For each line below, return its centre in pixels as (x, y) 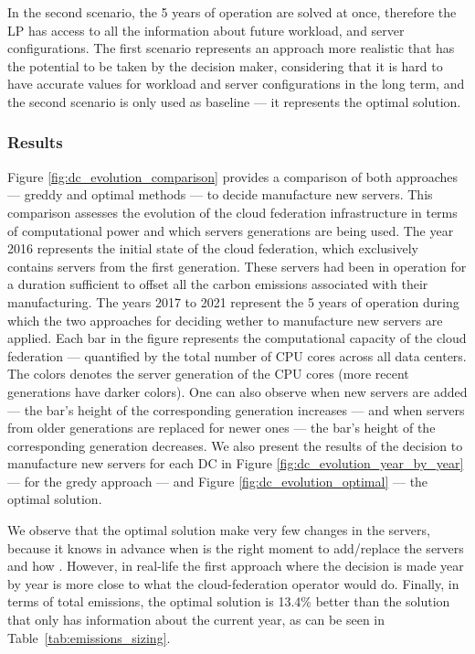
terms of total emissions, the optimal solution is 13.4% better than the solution (229, 601)
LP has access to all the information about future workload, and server (206, 30)
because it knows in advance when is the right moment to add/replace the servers (236, 547)
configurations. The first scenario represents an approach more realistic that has (231, 48)
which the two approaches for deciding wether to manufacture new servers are (225, 320)
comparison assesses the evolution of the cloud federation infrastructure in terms (232, 212)
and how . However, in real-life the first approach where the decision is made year (236, 566)
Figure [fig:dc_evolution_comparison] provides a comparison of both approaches (233, 176)
